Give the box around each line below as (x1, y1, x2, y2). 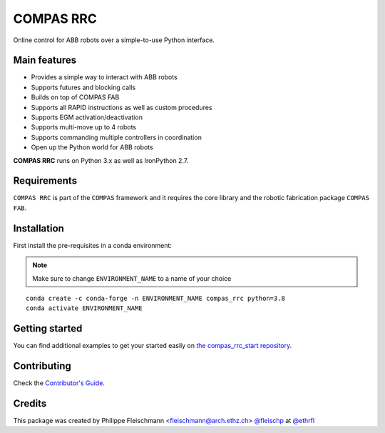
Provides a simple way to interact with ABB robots (31, 73, 178, 81)
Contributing (13, 360, 71, 372)
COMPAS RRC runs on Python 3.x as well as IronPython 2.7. (13, 156, 189, 164)
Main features (13, 54, 77, 66)
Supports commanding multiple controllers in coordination (31, 133, 202, 141)
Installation (13, 222, 64, 234)
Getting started (13, 322, 83, 335)
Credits (13, 397, 47, 409)
